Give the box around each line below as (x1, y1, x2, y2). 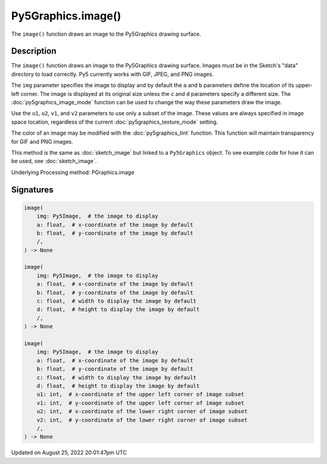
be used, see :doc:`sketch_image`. (11, 158, 97, 165)
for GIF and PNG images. (11, 138, 73, 145)
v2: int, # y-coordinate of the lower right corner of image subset (36, 416, 248, 423)
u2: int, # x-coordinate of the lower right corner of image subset (36, 408, 248, 415)
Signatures (11, 184, 54, 195)
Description (11, 46, 57, 56)
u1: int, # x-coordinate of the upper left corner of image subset (36, 391, 245, 398)
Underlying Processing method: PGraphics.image (11, 169, 134, 176)
